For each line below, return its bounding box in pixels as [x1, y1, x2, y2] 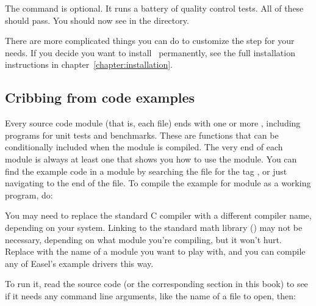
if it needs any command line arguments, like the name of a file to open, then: [5, 289, 296, 302]
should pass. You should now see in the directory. [5, 13, 189, 26]
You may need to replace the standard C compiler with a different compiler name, [5, 209, 312, 222]
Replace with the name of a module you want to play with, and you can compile [5, 245, 306, 258]
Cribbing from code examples [5, 88, 195, 107]
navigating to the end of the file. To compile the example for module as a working [5, 177, 311, 189]
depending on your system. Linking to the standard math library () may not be [5, 220, 303, 233]
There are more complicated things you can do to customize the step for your [5, 34, 295, 47]
